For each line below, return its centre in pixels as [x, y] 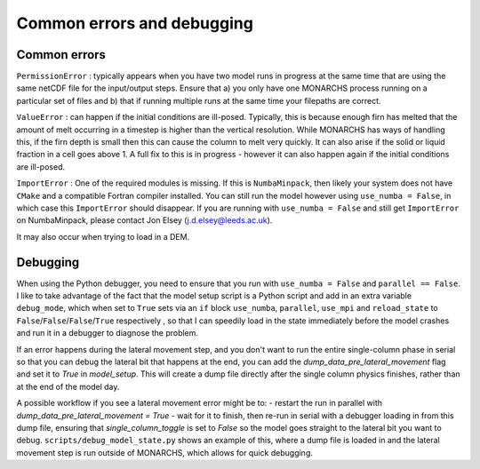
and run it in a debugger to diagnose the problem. [108, 333]
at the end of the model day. [68, 386]
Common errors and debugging [135, 23]
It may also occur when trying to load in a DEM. [103, 236]
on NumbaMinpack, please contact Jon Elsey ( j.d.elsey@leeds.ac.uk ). [144, 220]
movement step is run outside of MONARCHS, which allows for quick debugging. [164, 452]
